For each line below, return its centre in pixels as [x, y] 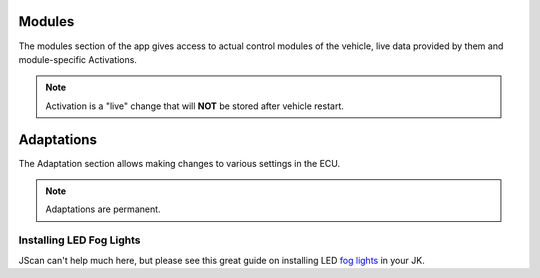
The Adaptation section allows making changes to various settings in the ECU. [179, 163]
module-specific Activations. [77, 59]
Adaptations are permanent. [103, 209]
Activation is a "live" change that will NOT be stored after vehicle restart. [194, 106]
